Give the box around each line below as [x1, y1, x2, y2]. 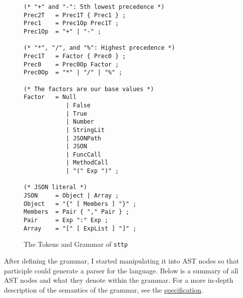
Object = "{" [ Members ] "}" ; [24, 200, 137, 207]
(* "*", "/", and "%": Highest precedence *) [24, 44, 175, 52]
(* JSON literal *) [24, 184, 87, 191]
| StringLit [65, 126, 105, 133]
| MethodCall [65, 159, 108, 166]
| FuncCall [65, 151, 101, 158]
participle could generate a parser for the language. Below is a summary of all [4, 265, 239, 275]
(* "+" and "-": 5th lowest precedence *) [24, 3, 165, 10]
